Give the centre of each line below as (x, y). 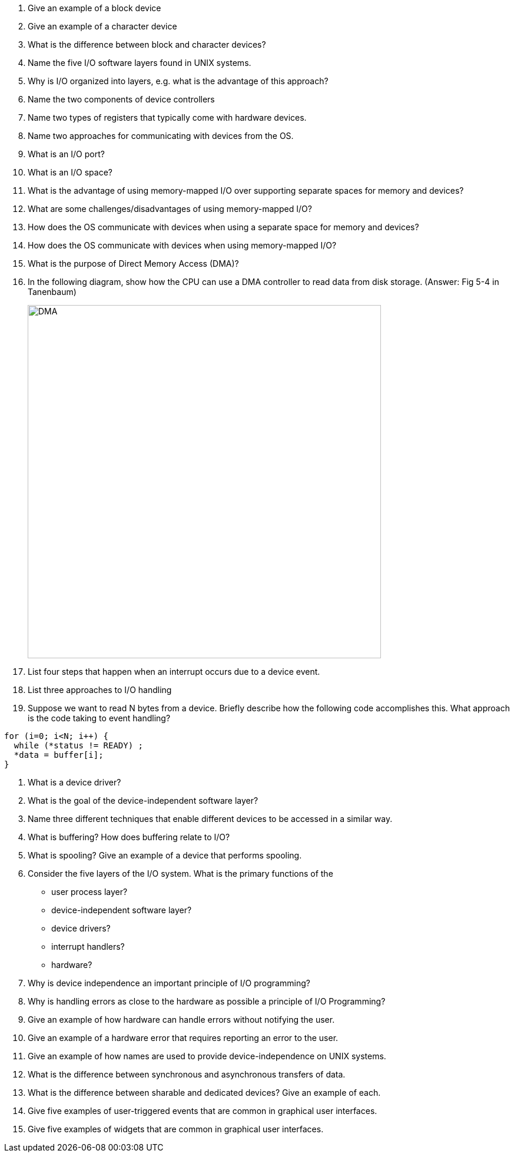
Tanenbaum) (52, 292)
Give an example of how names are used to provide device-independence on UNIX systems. (207, 1056)
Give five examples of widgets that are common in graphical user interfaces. (176, 1129)
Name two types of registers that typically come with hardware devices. (167, 117)
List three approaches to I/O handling (100, 690)
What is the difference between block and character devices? (147, 44)
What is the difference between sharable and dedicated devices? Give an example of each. (204, 1093)
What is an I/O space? (70, 172)
